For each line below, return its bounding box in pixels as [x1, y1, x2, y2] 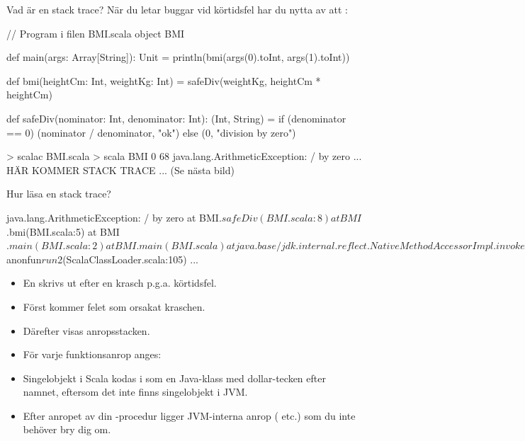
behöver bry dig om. [23, 422, 111, 437]
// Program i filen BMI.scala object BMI [6, 25, 185, 40]
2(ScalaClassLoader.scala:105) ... [57, 251, 198, 266]
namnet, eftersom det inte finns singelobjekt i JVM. [23, 384, 248, 399]
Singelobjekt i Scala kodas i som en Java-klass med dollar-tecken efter [23, 370, 326, 385]
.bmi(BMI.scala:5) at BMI [6, 224, 120, 239]
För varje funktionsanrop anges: [23, 347, 162, 362]
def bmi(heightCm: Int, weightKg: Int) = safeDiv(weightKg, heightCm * [6, 73, 321, 88]
